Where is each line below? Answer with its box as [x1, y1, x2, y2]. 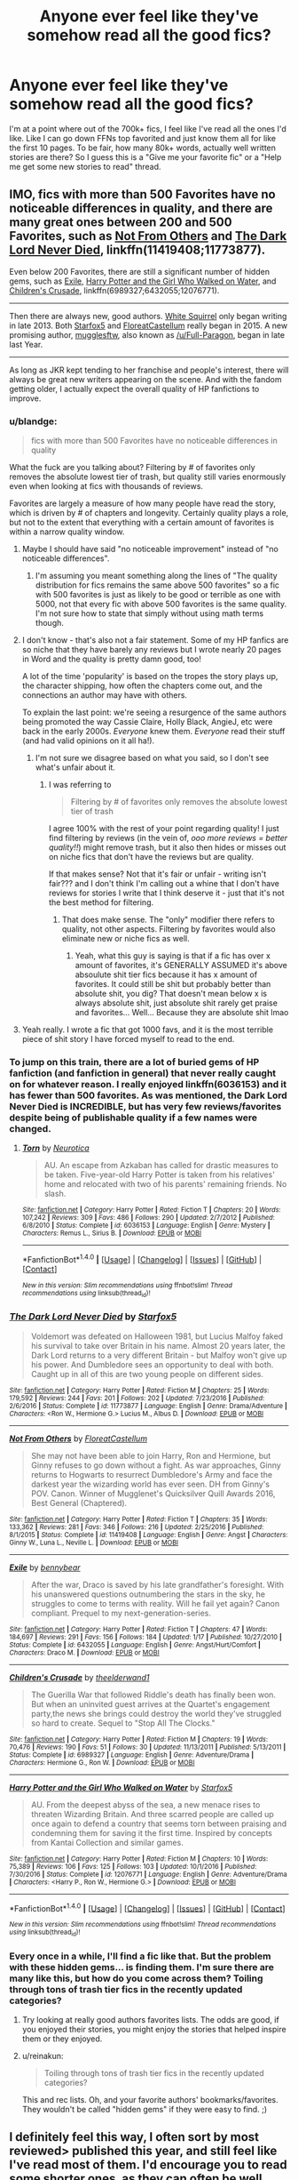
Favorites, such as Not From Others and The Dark [9, 228, 287, 244]
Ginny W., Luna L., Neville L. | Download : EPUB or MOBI [9, 1538, 179, 1547]
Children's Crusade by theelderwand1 [9, 1671, 150, 1682]
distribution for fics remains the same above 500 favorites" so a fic [35, 580, 280, 590]
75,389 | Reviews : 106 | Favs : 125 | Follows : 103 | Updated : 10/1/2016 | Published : [9, 1862, 257, 1871]
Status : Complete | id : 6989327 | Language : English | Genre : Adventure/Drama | [9, 1750, 255, 1759]
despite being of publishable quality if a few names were [9, 1111, 258, 1124]
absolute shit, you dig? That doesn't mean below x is [74, 989, 268, 999]
